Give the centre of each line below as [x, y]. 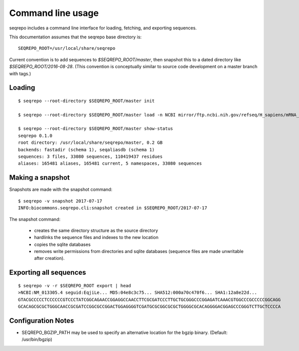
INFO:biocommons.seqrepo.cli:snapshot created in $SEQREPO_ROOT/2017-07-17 [113, 208]
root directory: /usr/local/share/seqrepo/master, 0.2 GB [90, 143]
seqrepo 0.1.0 [35, 135]
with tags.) [20, 73]
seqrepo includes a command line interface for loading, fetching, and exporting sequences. [103, 28]
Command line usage [54, 13]
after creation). [49, 258]
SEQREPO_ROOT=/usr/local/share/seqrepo [67, 48]
